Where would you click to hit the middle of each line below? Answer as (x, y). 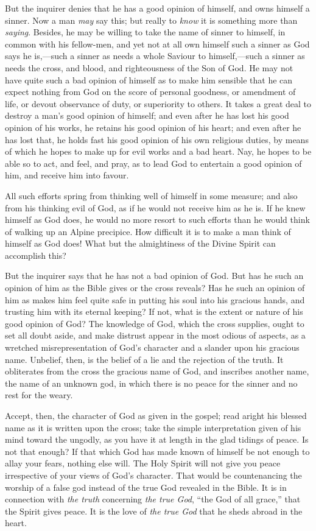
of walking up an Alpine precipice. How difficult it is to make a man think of (148, 231)
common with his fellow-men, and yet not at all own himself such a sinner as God (157, 44)
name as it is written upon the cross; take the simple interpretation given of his (153, 427)
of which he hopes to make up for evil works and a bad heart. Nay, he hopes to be (158, 151)
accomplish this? (36, 255)
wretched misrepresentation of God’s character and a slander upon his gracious (152, 347)
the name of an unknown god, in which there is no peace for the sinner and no (151, 383)
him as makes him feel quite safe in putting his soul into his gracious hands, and (155, 299)
